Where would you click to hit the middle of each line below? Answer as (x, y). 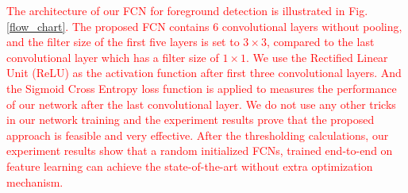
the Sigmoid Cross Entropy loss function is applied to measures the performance (202, 88)
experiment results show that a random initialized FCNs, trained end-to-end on (200, 151)
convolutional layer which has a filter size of (113, 57)
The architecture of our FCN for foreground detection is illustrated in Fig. (187, 10)
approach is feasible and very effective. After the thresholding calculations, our (198, 135)
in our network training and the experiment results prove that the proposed (191, 120)
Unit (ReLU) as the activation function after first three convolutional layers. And (204, 73)
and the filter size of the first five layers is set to (123, 42)
